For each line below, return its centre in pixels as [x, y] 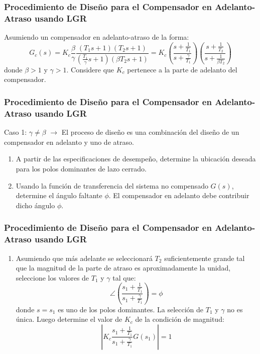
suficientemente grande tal [205, 258]
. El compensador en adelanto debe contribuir [179, 195]
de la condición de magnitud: [180, 319]
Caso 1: [16, 132]
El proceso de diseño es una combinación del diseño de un [150, 132]
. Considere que [90, 69]
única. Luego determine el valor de [69, 319]
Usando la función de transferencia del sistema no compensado [112, 185]
